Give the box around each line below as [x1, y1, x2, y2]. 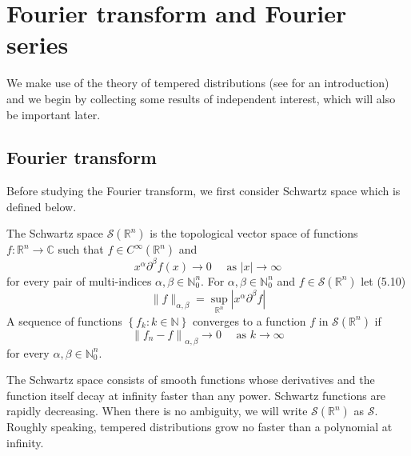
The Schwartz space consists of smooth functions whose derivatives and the [6, 371, 375, 388]
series [6, 28, 69, 61]
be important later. [6, 106, 101, 122]
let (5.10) [361, 272, 406, 289]
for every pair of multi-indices [6, 272, 152, 289]
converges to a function [192, 312, 306, 329]
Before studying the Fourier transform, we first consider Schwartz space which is [6, 182, 401, 199]
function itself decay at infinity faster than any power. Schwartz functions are [6, 386, 386, 403]
